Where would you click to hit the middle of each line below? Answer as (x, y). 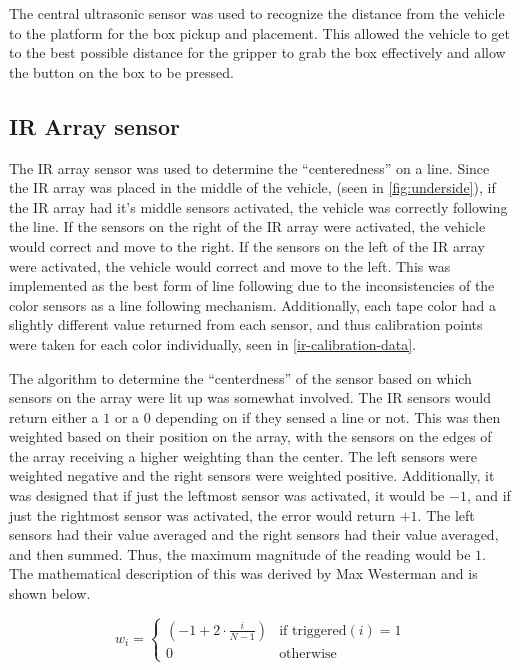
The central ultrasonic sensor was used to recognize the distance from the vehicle (257, 13)
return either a (54, 416)
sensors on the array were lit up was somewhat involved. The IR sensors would (250, 397)
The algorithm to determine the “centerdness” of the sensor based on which (240, 377)
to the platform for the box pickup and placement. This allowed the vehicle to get (260, 32)
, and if (488, 495)
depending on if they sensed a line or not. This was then (328, 416)
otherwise (308, 653)
